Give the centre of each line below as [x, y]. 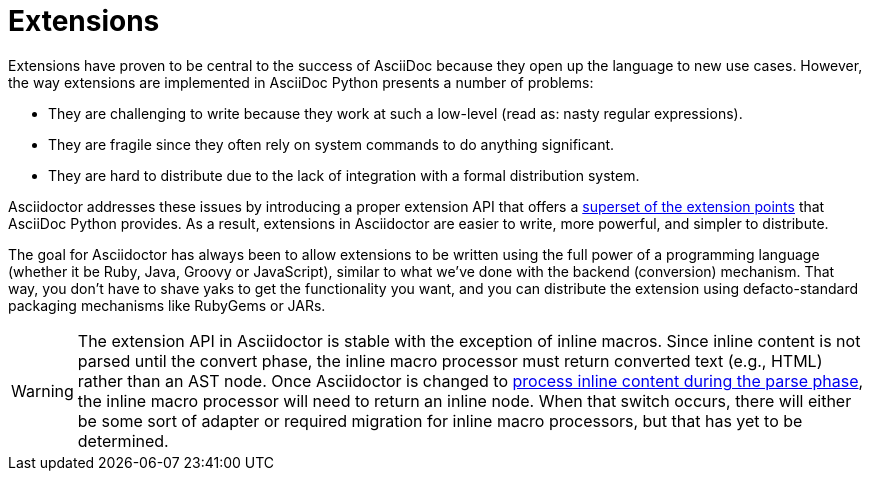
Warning [42, 390]
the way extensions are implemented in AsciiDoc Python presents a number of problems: [301, 82]
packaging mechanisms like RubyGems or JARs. [167, 305]
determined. [123, 440]
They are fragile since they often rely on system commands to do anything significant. [331, 144]
